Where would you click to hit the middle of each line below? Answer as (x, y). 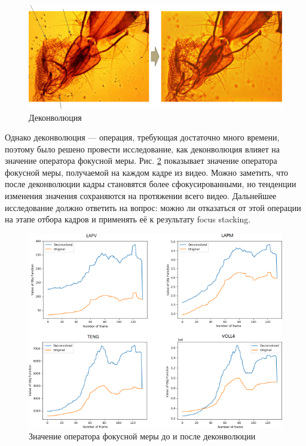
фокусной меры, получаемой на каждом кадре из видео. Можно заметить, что (147, 172)
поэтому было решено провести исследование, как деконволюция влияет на (143, 149)
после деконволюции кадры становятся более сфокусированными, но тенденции (151, 184)
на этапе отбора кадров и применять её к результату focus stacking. (128, 219)
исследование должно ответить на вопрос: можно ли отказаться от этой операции (153, 207)
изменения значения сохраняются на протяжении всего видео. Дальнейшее (141, 196)
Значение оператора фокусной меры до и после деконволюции (142, 436)
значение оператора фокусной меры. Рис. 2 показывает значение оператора (141, 161)
